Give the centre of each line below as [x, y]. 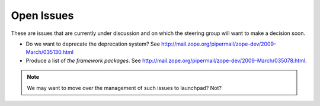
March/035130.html [50, 52]
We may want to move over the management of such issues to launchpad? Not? [124, 88]
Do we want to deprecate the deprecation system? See [93, 44]
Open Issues [42, 15]
